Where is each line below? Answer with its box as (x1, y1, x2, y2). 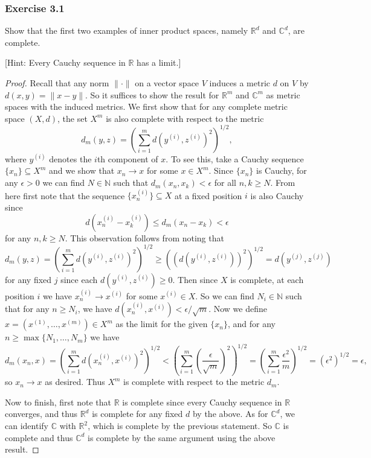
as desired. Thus (45, 375, 105, 388)
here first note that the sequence (5, 189, 125, 202)
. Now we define (208, 302, 267, 315)
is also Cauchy (250, 189, 304, 202)
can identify (5, 419, 48, 432)
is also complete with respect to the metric (106, 112, 264, 124)
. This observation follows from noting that (65, 231, 224, 244)
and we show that (48, 164, 115, 177)
